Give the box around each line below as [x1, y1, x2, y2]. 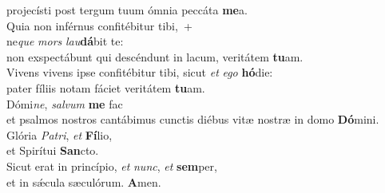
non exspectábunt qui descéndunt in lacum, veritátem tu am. [6, 48, 304, 65]
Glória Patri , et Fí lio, [6, 126, 113, 143]
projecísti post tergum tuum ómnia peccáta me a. [6, 2, 248, 18]
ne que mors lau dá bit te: [6, 33, 124, 49]
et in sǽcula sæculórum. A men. [6, 173, 161, 190]
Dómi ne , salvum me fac [6, 95, 123, 112]
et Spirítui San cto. [6, 142, 99, 159]
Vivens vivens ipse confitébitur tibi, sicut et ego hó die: [6, 64, 273, 81]
